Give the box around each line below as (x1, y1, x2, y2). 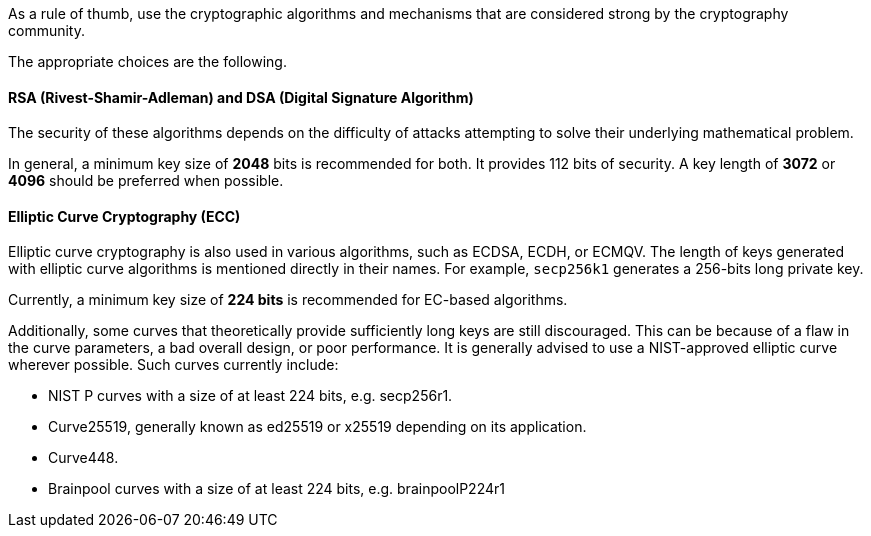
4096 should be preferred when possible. (8, 172, 284, 190)
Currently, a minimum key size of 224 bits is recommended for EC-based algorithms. (8, 291, 568, 309)
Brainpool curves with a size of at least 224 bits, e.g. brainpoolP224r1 (48, 480, 505, 498)
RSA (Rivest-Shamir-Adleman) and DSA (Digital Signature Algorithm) (8, 88, 474, 106)
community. (8, 22, 85, 39)
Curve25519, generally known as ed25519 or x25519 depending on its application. (48, 418, 587, 436)
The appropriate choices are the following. (8, 53, 287, 70)
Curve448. (48, 449, 119, 467)
